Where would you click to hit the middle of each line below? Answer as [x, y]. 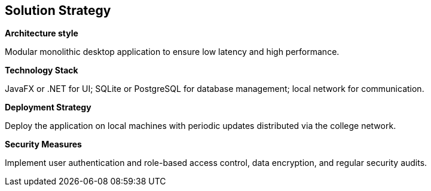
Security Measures [43, 144]
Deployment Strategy [48, 107]
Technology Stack [42, 70]
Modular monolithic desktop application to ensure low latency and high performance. [172, 52]
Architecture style [42, 33]
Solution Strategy [58, 10]
